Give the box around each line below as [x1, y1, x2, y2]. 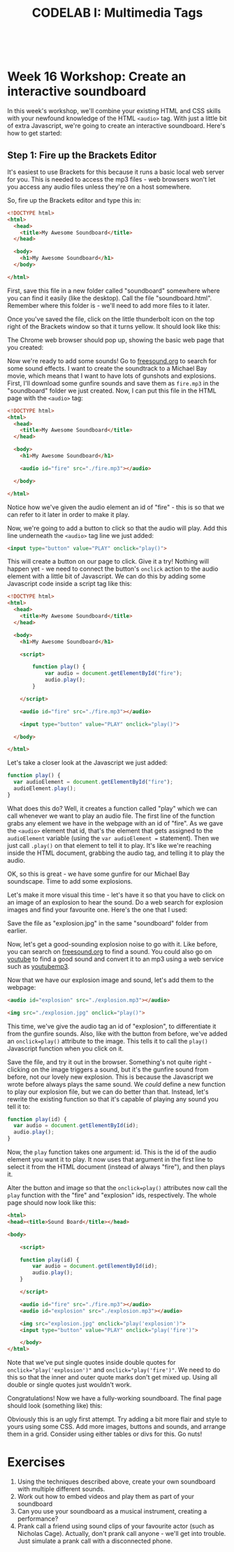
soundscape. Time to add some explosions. [7, 877, 133, 885]
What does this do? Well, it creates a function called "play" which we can [7, 804, 218, 812]
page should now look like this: [7, 1199, 96, 1207]
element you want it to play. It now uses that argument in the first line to [7, 1155, 213, 1164]
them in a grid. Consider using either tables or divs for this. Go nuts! [7, 1430, 203, 1438]
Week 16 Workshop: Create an [7, 68, 187, 85]
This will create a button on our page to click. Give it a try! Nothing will [7, 557, 210, 566]
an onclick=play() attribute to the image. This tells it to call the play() [7, 1037, 208, 1045]
